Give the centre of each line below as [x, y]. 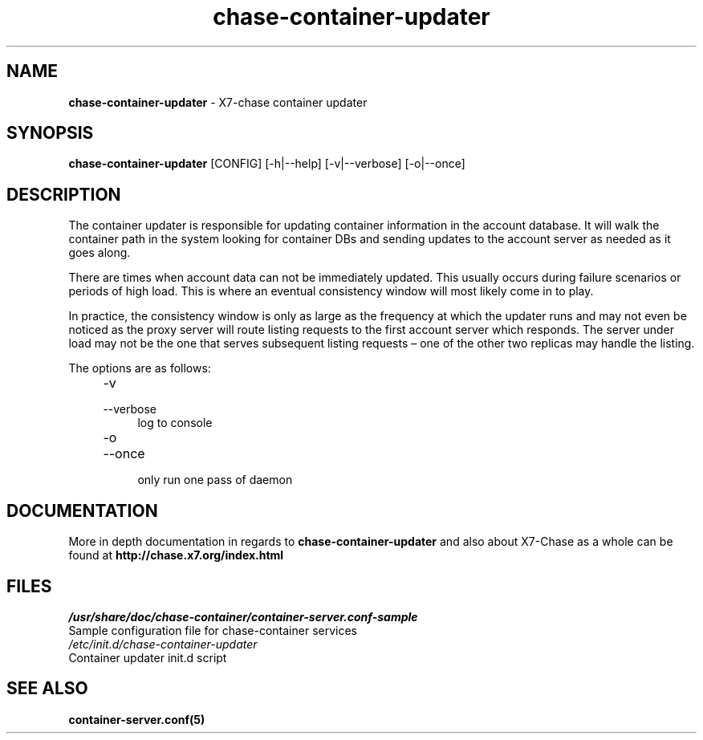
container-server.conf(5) [137, 719]
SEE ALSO [47, 689]
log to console [175, 423]
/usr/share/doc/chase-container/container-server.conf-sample [243, 616]
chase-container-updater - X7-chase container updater [218, 102]
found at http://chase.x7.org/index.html [176, 555]
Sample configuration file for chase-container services [213, 630]
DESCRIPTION [64, 194]
